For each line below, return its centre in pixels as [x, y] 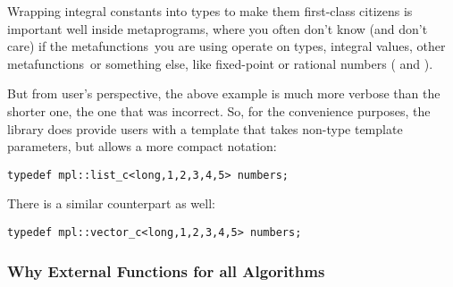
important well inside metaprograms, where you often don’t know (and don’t [218, 28]
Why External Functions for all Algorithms [166, 270]
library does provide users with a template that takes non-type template [205, 128]
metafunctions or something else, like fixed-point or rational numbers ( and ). [220, 63]
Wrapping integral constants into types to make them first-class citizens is [210, 11]
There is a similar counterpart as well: [111, 203]
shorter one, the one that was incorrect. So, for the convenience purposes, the [219, 110]
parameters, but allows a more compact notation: [142, 146]
